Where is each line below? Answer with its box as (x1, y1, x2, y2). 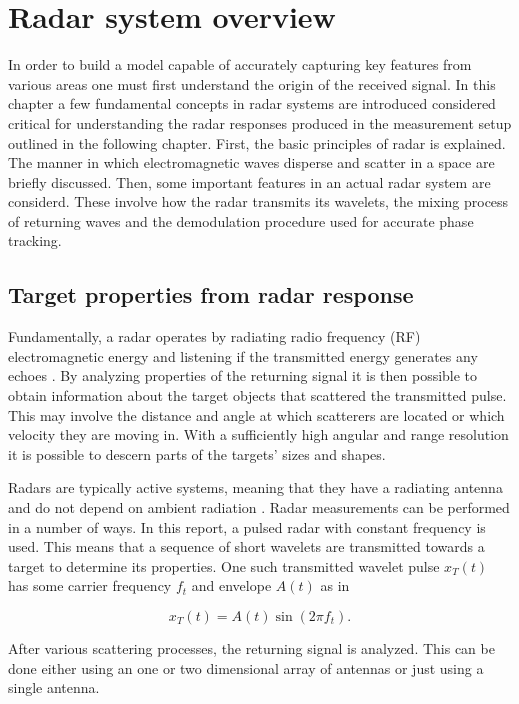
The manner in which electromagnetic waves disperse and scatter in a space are (8, 152, 495, 173)
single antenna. (8, 677, 100, 698)
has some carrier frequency (8, 575, 172, 596)
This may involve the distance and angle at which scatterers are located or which (8, 404, 505, 425)
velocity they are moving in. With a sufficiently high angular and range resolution (8, 424, 509, 445)
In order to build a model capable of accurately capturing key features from (8, 54, 472, 75)
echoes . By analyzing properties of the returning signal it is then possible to (8, 365, 478, 386)
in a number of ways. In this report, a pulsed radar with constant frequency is (8, 516, 486, 537)
